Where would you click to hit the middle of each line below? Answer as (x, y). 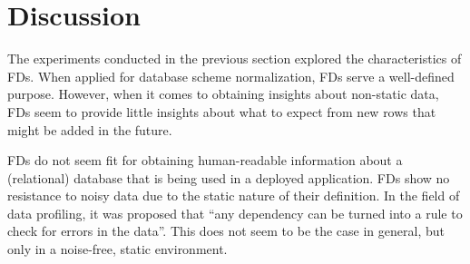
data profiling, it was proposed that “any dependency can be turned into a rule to (235, 213)
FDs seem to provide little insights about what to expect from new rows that (222, 111)
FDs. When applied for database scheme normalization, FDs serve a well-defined (231, 76)
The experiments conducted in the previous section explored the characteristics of (235, 59)
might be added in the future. (90, 129)
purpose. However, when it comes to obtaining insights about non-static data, (223, 94)
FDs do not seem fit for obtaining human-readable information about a (205, 160)
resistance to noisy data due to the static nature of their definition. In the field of (234, 196)
